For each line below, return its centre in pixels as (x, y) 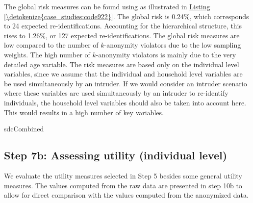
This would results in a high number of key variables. (84, 112)
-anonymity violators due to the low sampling (173, 45)
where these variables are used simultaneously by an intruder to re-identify (116, 93)
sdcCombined (24, 129)
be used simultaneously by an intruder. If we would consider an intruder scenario (126, 83)
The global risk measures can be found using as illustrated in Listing (107, 6)
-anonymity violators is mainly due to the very (166, 54)
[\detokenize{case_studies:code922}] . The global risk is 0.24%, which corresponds (126, 16)
